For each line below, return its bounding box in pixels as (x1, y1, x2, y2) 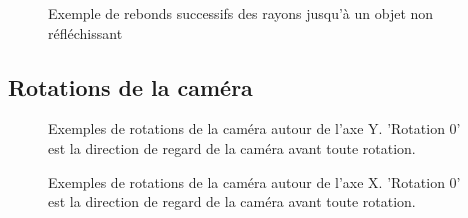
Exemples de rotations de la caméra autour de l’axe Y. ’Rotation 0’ (48, 118, 461, 139)
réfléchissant (48, 22, 123, 43)
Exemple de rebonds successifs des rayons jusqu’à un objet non (48, 3, 434, 23)
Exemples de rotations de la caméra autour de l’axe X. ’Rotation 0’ (48, 171, 461, 192)
